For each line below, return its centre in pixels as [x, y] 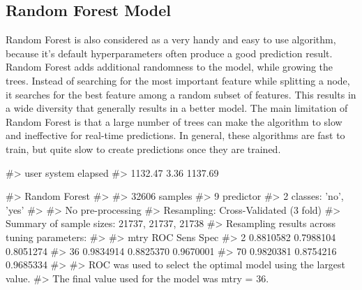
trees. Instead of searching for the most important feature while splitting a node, [178, 80]
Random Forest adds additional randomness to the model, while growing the [169, 67]
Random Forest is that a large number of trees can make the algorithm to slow [174, 121]
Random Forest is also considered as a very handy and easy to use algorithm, [171, 39]
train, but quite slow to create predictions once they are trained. [143, 148]
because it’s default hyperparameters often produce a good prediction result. [169, 53]
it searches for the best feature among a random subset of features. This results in [181, 94]
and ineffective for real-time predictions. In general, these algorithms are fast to [175, 135]
